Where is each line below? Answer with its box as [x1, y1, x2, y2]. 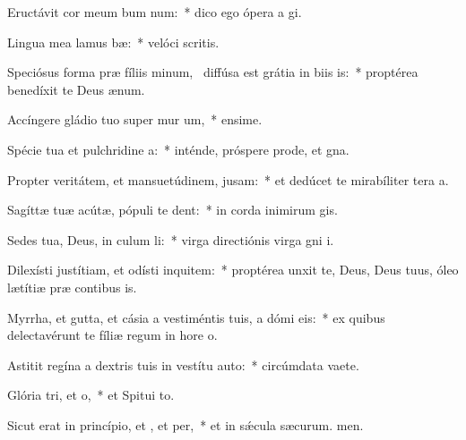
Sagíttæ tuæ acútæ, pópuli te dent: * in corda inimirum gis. [7, 200, 338, 219]
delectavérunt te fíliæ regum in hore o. [7, 326, 218, 344]
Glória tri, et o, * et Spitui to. [7, 385, 175, 404]
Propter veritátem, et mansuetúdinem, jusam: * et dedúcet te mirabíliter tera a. [7, 170, 449, 189]
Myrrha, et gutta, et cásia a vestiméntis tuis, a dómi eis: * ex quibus [7, 308, 385, 326]
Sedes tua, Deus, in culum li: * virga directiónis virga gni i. [7, 230, 334, 249]
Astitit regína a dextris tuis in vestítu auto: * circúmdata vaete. [7, 355, 359, 374]
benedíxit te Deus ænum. [7, 80, 145, 98]
